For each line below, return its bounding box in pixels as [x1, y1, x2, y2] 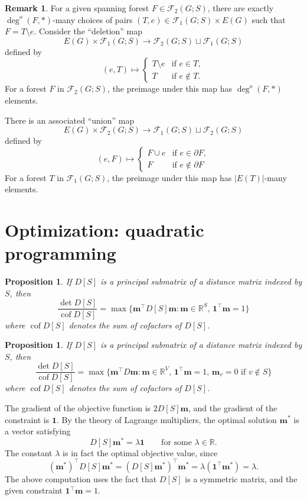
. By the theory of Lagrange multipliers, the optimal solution [56, 413, 277, 425]
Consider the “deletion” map [38, 25, 143, 37]
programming [5, 241, 116, 265]
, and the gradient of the [188, 401, 277, 414]
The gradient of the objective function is [5, 401, 151, 414]
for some [161, 438, 192, 447]
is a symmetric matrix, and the [185, 472, 298, 485]
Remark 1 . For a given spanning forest [5, 2, 149, 14]
